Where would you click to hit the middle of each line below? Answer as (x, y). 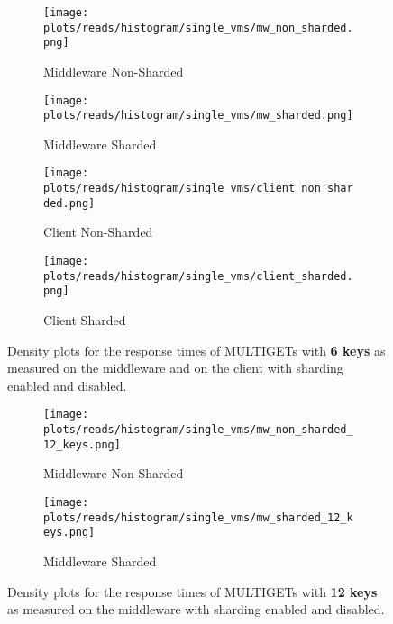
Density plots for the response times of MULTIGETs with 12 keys (192, 591)
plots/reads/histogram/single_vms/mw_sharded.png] (198, 116)
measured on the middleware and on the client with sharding (175, 368)
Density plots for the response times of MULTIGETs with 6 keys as (196, 350)
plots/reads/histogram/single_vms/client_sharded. (198, 276)
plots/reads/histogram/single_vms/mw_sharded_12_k (198, 517)
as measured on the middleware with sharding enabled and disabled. (196, 609)
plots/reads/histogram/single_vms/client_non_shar (198, 189)
